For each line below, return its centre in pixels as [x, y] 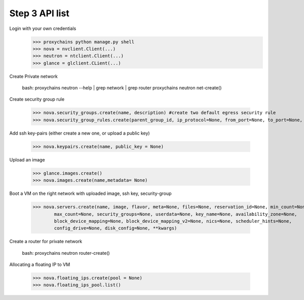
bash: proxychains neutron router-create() [66, 253]
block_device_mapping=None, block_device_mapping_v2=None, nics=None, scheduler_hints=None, [173, 221]
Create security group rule [37, 99]
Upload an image [27, 159]
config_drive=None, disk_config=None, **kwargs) [116, 228]
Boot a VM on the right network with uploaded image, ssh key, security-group [90, 193]
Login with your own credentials [43, 28]
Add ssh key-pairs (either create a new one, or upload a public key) [80, 133]
